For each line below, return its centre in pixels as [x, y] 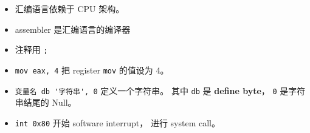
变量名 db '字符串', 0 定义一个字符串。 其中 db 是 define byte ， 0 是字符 [160, 90]
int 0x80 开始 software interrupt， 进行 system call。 [118, 122]
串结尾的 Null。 [46, 102]
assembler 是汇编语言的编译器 [73, 29]
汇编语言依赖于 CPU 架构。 [70, 9]
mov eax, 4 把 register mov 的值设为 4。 [92, 70]
